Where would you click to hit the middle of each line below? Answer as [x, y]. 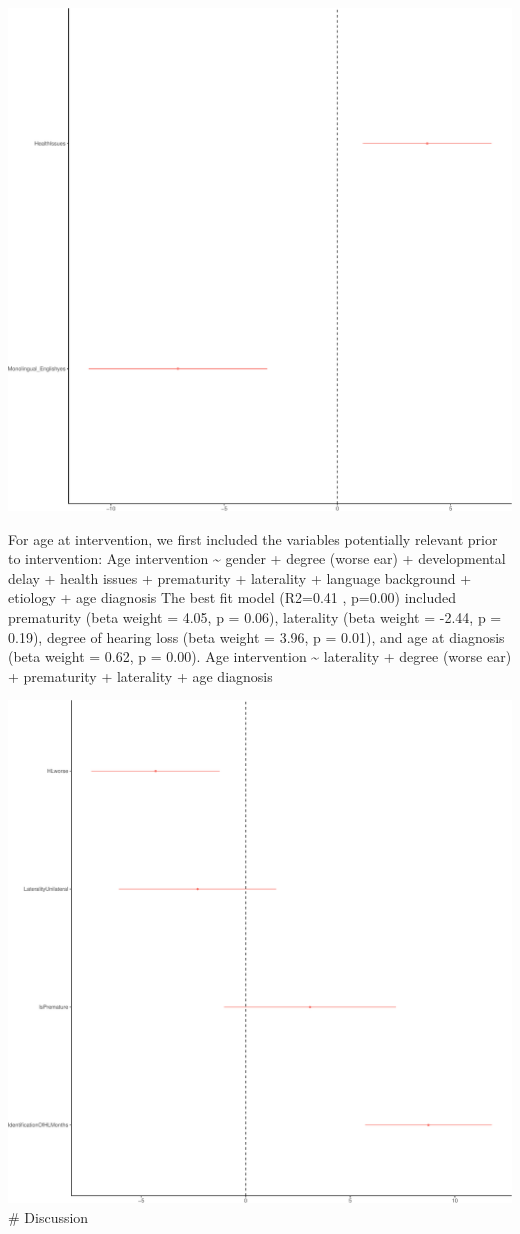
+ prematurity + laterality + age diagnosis [140, 675]
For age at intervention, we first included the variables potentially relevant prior [253, 538]
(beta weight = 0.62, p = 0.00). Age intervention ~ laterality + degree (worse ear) [260, 656]
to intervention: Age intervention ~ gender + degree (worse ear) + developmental [257, 558]
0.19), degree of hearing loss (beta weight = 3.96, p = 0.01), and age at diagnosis [256, 636]
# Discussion [48, 1216]
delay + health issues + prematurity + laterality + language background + [240, 577]
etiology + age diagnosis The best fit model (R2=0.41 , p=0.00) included [232, 597]
